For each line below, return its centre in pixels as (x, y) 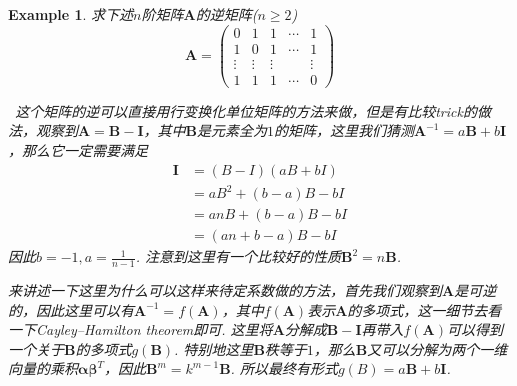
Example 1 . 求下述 (71, 14)
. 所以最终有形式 (284, 368)
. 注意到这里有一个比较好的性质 (238, 256)
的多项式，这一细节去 (417, 309)
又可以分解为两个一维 (437, 348)
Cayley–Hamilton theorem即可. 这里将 (154, 329)
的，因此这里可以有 (71, 309)
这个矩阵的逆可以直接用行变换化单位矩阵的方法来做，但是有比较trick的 (246, 110)
